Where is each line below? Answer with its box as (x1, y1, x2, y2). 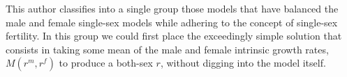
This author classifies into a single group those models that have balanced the (6, 1, 339, 15)
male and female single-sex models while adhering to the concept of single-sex (6, 15, 338, 29)
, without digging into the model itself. (160, 55, 326, 70)
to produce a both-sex (59, 55, 153, 70)
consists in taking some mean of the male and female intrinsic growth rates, (6, 42, 329, 56)
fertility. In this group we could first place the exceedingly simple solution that (6, 28, 342, 43)
